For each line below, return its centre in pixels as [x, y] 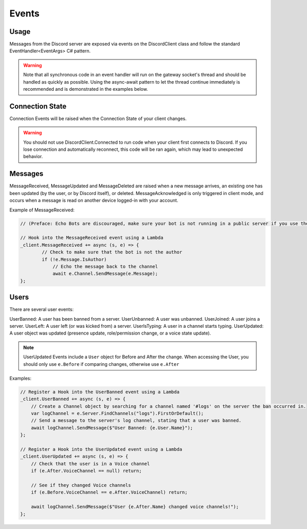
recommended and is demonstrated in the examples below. [86, 89]
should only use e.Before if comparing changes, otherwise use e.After [101, 364]
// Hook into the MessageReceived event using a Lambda [92, 238]
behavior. [33, 156]
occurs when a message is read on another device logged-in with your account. [94, 201]
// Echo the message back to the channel [105, 266]
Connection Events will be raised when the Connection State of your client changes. [98, 119]
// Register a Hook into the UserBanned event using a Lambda [100, 392]
